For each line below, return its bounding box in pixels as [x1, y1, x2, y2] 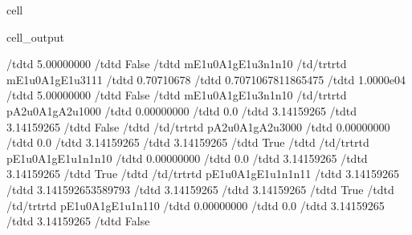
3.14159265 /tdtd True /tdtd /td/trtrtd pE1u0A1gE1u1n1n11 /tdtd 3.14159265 [6, 165, 400, 182]
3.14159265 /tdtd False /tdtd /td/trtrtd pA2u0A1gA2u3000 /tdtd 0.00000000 [6, 118, 390, 135]
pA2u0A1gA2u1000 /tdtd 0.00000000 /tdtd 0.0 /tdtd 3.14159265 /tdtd [6, 102, 357, 119]
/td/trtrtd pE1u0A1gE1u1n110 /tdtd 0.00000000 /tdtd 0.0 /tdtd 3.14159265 [6, 197, 385, 213]
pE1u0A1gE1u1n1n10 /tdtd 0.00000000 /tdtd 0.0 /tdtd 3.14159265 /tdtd [6, 149, 368, 166]
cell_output [6, 28, 64, 45]
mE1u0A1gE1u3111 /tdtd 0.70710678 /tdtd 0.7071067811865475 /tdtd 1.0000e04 [6, 71, 406, 87]
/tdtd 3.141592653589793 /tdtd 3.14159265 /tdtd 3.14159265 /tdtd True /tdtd [6, 180, 394, 197]
